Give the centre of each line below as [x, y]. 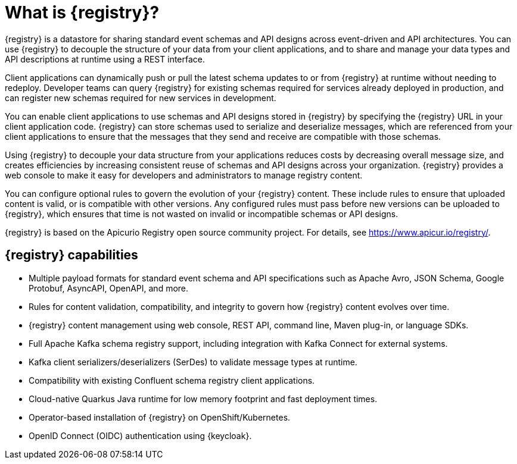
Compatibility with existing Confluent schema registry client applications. [172, 380]
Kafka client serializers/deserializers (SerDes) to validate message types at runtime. [193, 362]
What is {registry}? [82, 12]
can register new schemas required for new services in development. [141, 98]
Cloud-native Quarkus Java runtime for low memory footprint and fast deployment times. [203, 399]
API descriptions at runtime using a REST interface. [105, 59]
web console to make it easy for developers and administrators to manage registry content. [184, 175]
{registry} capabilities [71, 255]
